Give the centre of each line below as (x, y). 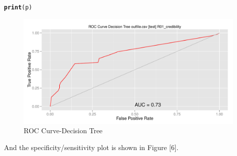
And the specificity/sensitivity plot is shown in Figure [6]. (91, 147)
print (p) (18, 7)
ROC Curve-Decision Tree (63, 130)
